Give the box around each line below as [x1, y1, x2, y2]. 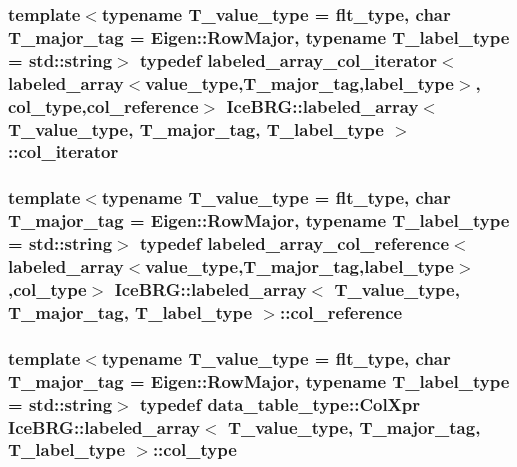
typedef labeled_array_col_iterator [139, 47, 438, 72]
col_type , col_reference [8, 93, 199, 118]
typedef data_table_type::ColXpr [139, 391, 421, 416]
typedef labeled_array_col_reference [139, 231, 450, 256]
